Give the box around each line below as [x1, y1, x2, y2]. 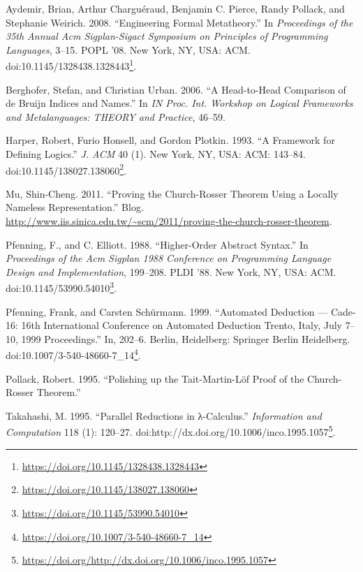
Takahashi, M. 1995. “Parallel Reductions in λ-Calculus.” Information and [6, 408, 322, 423]
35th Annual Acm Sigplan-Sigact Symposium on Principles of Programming [6, 29, 328, 43]
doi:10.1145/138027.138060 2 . [6, 161, 127, 177]
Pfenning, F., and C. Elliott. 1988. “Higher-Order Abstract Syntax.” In [6, 237, 309, 251]
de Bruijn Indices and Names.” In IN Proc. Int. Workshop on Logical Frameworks [6, 96, 353, 110]
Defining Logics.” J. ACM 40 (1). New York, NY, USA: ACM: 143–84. [6, 147, 306, 161]
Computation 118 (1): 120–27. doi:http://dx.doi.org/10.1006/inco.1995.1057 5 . [6, 423, 336, 439]
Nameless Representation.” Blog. [6, 200, 144, 214]
